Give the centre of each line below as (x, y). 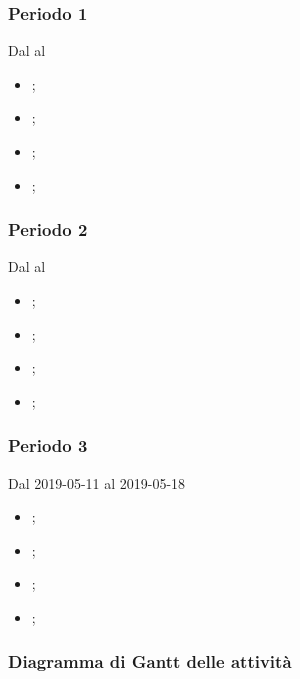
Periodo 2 (48, 229)
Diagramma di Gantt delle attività (150, 661)
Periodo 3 (48, 445)
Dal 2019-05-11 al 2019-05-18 (97, 482)
